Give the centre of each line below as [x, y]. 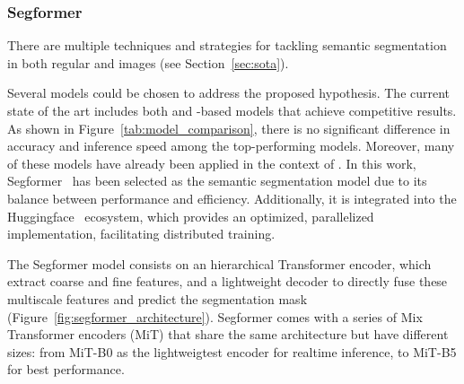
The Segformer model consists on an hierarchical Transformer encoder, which [219, 263]
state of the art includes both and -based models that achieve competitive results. [232, 110]
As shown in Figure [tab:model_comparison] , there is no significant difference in [229, 128]
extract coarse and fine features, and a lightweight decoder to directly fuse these [228, 281]
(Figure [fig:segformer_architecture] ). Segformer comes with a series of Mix [215, 316]
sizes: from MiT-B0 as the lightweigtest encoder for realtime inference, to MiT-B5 [232, 351]
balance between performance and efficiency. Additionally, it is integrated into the [232, 198]
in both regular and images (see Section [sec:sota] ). [148, 62]
